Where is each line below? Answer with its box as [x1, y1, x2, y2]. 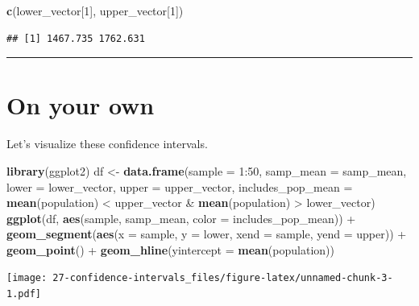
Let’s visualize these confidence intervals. [6, 135, 208, 152]
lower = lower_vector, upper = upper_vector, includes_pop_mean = [6, 178, 353, 195]
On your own [6, 89, 155, 122]
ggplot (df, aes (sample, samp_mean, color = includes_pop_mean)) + [6, 209, 356, 226]
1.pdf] [6, 288, 41, 300]
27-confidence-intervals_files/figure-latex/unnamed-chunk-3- [52, 272, 393, 284]
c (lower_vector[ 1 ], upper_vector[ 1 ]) [6, 2, 184, 19]
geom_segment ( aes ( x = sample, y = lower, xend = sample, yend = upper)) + [6, 225, 407, 242]
